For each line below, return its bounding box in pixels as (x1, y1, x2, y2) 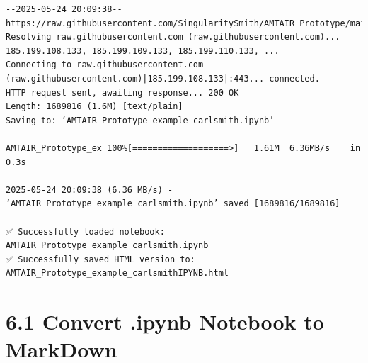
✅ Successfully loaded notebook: (6, 226, 165, 237)
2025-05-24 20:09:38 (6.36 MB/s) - (6, 184, 173, 195)
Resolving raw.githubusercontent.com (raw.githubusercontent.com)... (6, 32, 340, 43)
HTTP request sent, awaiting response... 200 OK (6, 87, 239, 98)
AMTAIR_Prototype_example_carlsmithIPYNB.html (6, 268, 229, 279)
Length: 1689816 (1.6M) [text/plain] (6, 101, 183, 112)
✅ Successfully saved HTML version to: (6, 254, 195, 264)
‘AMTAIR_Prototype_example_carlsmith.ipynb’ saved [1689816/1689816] (6, 199, 340, 209)
